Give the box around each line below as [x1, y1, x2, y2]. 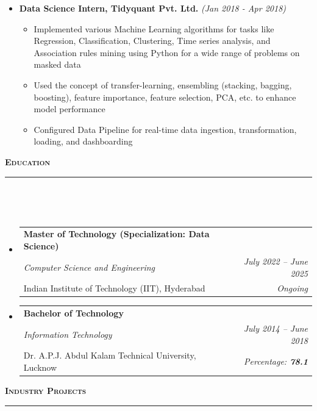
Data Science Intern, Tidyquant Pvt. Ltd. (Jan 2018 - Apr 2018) [19, 2, 287, 14]
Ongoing [277, 282, 308, 295]
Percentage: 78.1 [244, 355, 308, 368]
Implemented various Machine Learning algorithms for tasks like [34, 22, 274, 35]
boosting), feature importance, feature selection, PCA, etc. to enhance [34, 90, 296, 103]
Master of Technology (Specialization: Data [23, 227, 210, 240]
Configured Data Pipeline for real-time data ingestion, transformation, [34, 123, 297, 135]
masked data [34, 58, 81, 71]
